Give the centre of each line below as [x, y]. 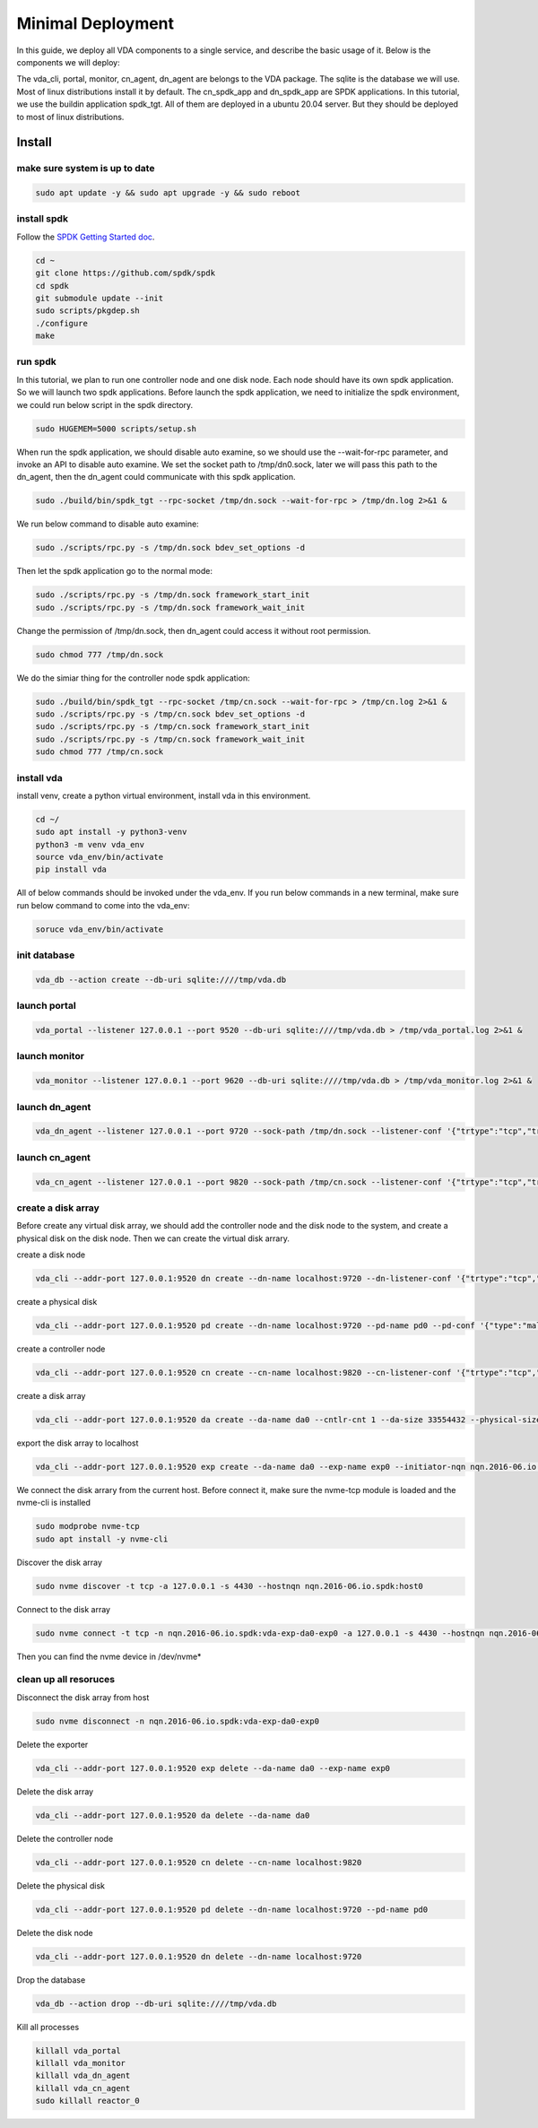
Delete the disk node [55, 1933]
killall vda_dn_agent [83, 2076]
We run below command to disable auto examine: [108, 524]
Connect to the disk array [64, 1609]
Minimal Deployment [95, 23]
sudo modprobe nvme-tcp [88, 1526]
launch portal [46, 1006]
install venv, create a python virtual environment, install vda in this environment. [164, 795]
